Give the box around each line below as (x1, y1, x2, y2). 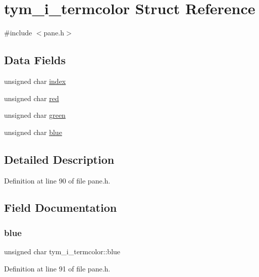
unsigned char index (4, 75, 66, 86)
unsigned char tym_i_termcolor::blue (4, 246, 121, 257)
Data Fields (4, 52, 66, 68)
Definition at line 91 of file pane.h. (4, 263, 111, 273)
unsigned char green (4, 110, 66, 120)
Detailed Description (4, 151, 115, 167)
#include (4, 27, 32, 38)
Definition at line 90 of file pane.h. (4, 175, 111, 186)
